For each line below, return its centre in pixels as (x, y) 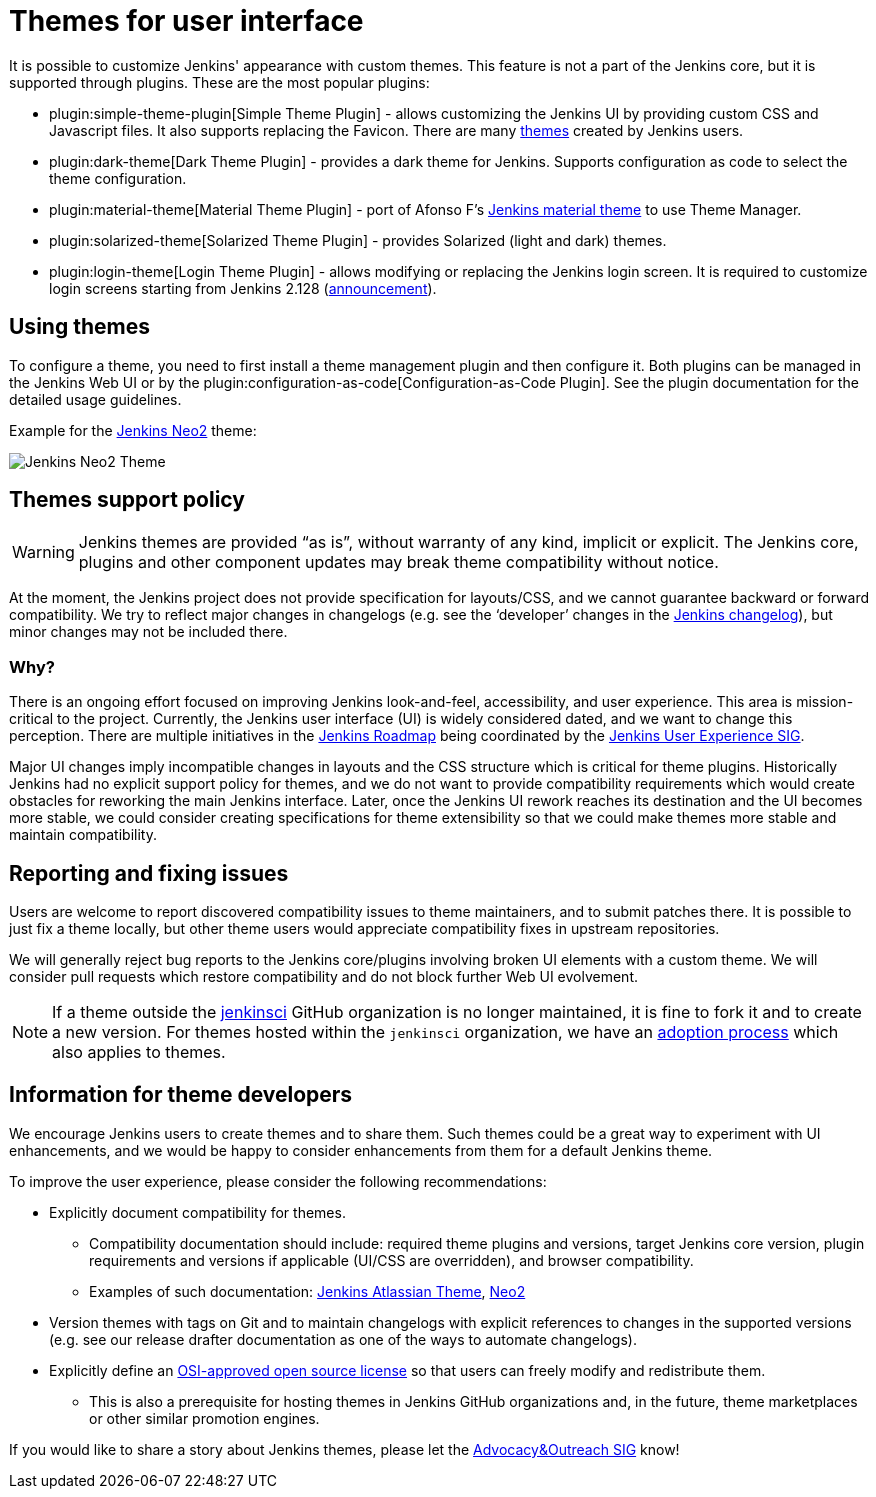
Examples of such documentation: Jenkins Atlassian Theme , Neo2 (307, 1291)
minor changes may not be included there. (148, 632)
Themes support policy (127, 500)
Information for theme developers (181, 1095)
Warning (43, 552)
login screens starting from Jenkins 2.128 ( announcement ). (243, 288)
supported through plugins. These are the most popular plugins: (219, 82)
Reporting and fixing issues (149, 873)
